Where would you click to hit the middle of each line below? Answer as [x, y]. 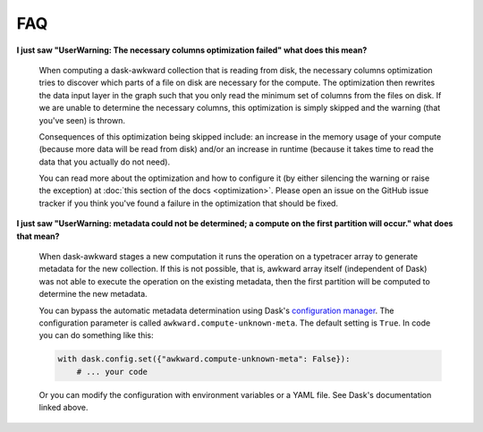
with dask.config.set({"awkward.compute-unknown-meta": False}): [204, 359]
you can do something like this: [96, 335]
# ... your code [112, 372]
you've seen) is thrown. [82, 120]
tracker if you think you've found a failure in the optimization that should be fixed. [189, 203]
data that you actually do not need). [104, 162]
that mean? [38, 236]
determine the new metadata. [93, 294]
